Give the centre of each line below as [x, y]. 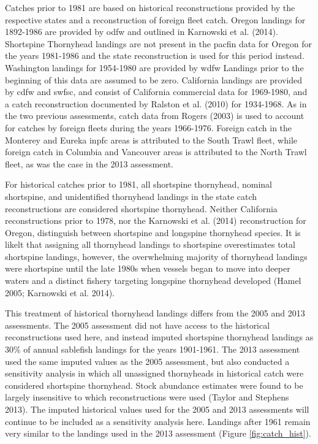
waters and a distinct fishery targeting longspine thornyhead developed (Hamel [153, 281]
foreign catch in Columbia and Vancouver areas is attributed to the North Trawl [156, 152]
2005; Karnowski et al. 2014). [60, 292]
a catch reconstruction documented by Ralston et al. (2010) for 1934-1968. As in [156, 103]
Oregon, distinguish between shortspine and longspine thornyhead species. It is [153, 232]
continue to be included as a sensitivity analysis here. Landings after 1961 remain [158, 421]
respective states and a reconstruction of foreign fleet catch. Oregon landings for [155, 19]
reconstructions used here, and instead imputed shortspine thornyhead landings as [159, 337]
